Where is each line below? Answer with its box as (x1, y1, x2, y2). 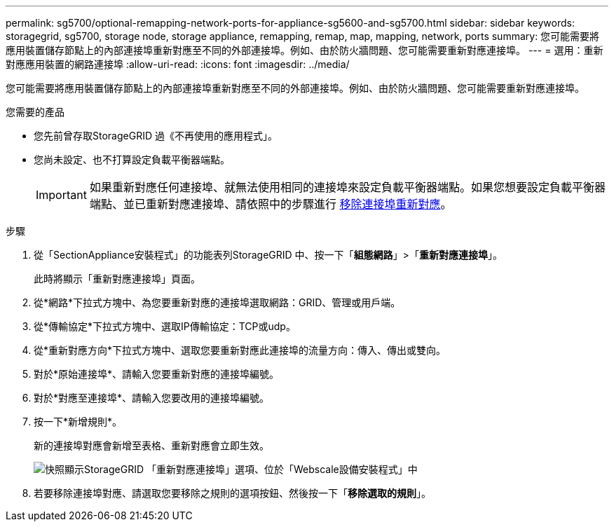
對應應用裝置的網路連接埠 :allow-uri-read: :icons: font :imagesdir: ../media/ (6, 58, 350, 70)
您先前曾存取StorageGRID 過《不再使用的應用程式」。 (34, 130, 278, 142)
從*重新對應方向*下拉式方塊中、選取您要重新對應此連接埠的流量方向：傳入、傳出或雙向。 (34, 344, 446, 356)
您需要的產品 (6, 106, 64, 118)
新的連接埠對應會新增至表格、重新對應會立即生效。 (34, 439, 269, 451)
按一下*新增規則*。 (34, 416, 123, 427)
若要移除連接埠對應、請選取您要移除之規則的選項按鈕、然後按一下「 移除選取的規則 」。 (34, 487, 431, 499)
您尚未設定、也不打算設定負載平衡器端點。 (34, 153, 230, 165)
